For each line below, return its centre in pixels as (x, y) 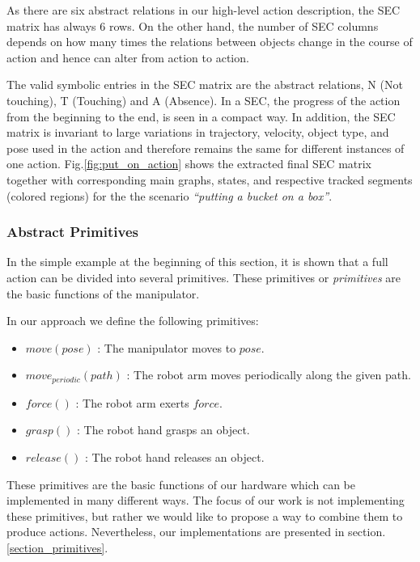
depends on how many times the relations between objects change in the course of (210, 42)
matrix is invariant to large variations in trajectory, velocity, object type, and (198, 132)
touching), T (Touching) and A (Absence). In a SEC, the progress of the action (204, 100)
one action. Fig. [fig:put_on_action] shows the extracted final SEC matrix (189, 164)
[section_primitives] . (57, 547)
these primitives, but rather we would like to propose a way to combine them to (205, 516)
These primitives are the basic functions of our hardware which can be (181, 484)
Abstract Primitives (72, 232)
